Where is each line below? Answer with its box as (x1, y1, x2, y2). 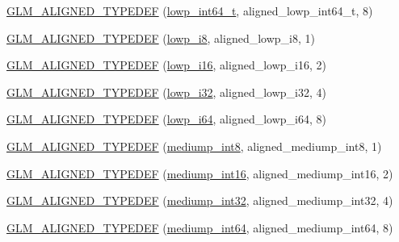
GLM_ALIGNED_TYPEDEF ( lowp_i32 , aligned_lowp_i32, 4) (6, 83, 326, 100)
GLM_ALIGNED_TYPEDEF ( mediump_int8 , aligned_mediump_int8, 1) (6, 137, 382, 154)
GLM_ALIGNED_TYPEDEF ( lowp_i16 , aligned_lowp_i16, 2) (6, 56, 326, 73)
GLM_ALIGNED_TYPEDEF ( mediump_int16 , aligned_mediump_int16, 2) (6, 165, 393, 181)
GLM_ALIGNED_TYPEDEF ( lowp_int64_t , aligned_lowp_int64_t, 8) (6, 2, 373, 19)
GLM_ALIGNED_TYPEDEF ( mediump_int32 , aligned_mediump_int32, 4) (6, 192, 393, 209)
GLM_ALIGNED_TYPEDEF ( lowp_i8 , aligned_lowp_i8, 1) (6, 29, 315, 46)
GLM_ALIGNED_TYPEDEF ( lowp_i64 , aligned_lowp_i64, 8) (6, 111, 326, 127)
